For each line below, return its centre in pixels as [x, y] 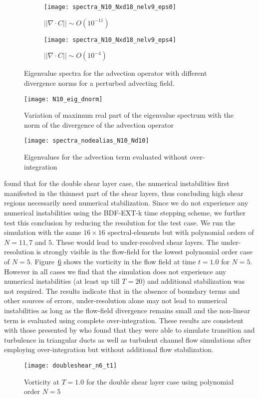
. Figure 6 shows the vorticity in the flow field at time [113, 261]
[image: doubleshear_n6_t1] [71, 365]
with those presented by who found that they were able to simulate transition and [129, 330]
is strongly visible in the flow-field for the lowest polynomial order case [144, 252]
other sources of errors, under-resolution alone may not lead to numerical [116, 300]
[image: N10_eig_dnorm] [63, 99]
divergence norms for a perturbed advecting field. [99, 83]
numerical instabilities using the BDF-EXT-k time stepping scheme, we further [125, 212]
